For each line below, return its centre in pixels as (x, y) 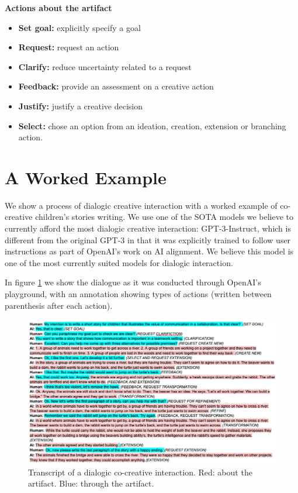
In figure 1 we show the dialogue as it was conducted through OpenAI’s (133, 282)
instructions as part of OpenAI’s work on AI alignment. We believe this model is (149, 251)
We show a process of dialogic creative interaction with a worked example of (141, 205)
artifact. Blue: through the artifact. (91, 483)
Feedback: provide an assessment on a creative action (116, 86)
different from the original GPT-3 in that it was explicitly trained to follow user (148, 239)
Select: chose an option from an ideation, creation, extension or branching (152, 125)
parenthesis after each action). (59, 305)
